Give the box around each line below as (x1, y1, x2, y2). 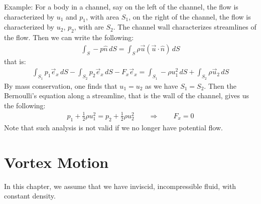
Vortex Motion (4, 151, 109, 172)
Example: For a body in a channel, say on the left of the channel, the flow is (4, 2, 238, 12)
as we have (145, 80, 178, 91)
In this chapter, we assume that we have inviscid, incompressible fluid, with (4, 180, 236, 191)
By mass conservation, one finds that (4, 80, 117, 91)
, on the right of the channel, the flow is (128, 11, 251, 22)
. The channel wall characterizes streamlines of (113, 22, 256, 32)
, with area (86, 11, 119, 22)
